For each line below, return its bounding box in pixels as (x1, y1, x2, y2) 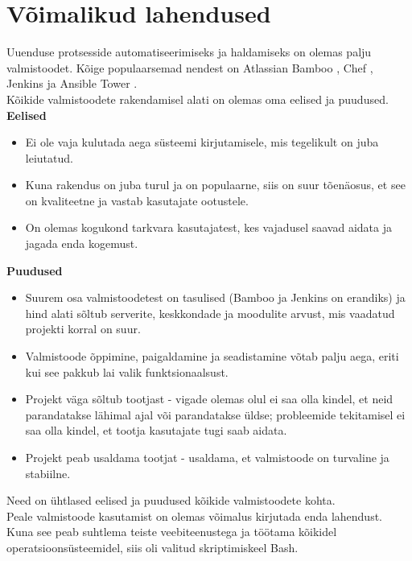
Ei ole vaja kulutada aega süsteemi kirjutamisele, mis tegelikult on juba (25, 134, 379, 151)
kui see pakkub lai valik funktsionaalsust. (25, 363, 229, 380)
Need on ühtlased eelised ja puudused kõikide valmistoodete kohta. (6, 492, 336, 509)
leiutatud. (25, 149, 73, 166)
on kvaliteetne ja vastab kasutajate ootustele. (25, 192, 249, 208)
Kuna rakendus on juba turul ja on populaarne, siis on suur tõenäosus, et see (25, 176, 406, 193)
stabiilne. (25, 464, 71, 481)
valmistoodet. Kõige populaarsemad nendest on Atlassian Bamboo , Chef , (6, 59, 373, 76)
